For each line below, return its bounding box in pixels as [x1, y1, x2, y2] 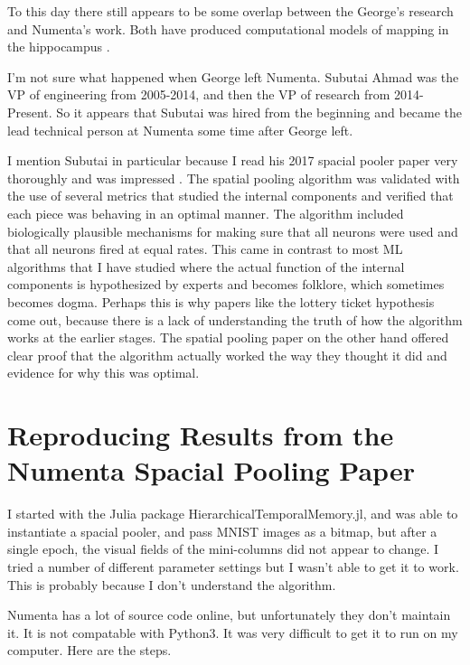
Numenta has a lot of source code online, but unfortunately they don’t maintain [7, 605, 451, 624]
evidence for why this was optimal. [7, 363, 200, 382]
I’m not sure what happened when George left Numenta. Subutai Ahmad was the [7, 67, 459, 86]
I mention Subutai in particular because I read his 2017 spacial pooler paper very [7, 151, 458, 170]
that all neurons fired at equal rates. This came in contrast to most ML [7, 239, 403, 258]
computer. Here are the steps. [7, 641, 172, 660]
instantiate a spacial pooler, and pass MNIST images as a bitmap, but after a [7, 521, 437, 540]
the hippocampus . [7, 37, 110, 56]
